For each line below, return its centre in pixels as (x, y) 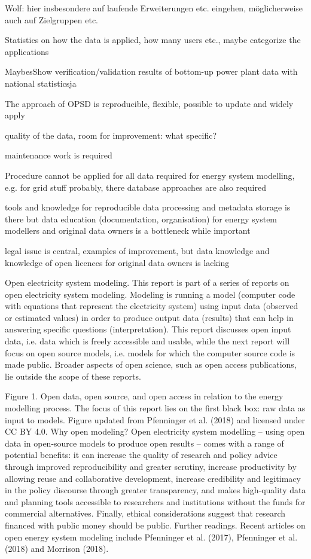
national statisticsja (41, 83)
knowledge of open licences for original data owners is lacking (117, 262)
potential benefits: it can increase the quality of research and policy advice (141, 455)
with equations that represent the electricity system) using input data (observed (152, 306)
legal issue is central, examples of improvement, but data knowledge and (137, 250)
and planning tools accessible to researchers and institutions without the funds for (155, 501)
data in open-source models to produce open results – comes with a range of (144, 443)
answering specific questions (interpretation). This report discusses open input (148, 329)
